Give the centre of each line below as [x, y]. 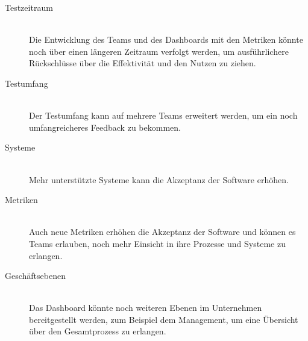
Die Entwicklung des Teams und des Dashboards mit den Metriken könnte [166, 39]
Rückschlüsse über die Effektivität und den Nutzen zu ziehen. [143, 63]
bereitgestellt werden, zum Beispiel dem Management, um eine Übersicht [164, 319]
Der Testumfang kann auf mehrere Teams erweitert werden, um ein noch [163, 115]
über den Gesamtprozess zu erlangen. [98, 331]
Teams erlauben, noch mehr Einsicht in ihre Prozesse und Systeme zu [157, 243]
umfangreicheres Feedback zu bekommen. [105, 127]
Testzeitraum [29, 7]
